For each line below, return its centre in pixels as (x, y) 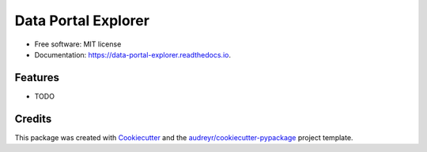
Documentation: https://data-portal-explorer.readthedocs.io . (132, 54)
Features (37, 78)
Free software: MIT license (78, 44)
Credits (33, 119)
